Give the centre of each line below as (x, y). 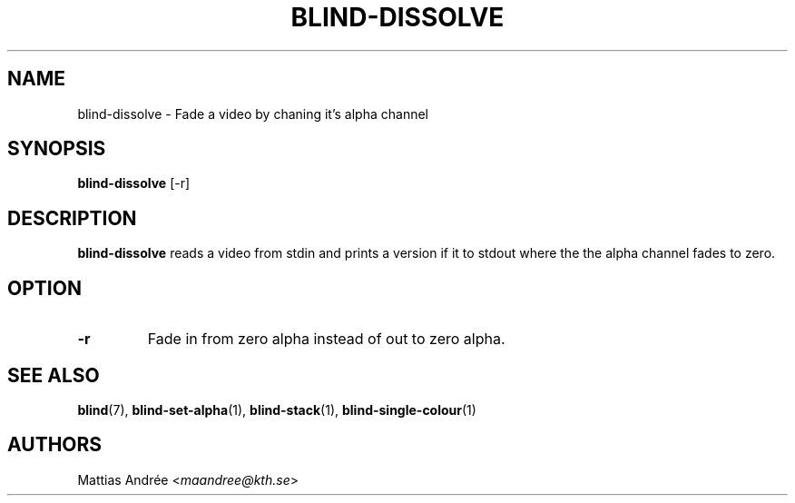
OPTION (44, 288)
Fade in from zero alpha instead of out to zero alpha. (326, 339)
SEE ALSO (54, 375)
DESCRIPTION (72, 218)
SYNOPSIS (57, 149)
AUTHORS (55, 445)
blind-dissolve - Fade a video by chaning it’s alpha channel (253, 113)
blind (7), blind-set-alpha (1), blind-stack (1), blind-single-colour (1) (277, 409)
